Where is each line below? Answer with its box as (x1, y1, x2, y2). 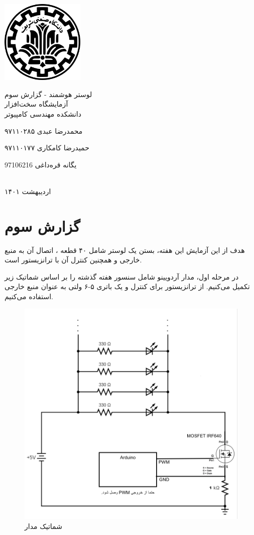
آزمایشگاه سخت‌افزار (5, 99, 68, 109)
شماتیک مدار (25, 521, 62, 531)
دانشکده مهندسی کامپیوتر (5, 108, 81, 119)
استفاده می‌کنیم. (5, 291, 53, 302)
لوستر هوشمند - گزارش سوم (5, 88, 92, 99)
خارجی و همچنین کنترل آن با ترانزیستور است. (5, 254, 142, 265)
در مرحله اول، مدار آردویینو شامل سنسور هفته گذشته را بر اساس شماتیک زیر (5, 271, 239, 282)
